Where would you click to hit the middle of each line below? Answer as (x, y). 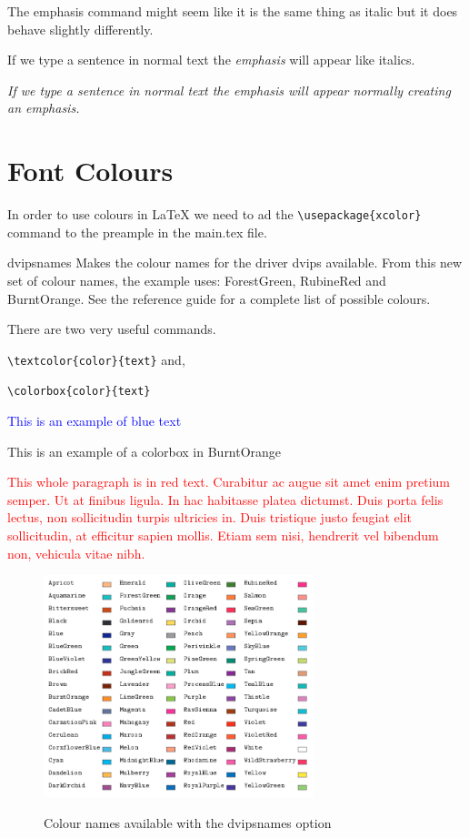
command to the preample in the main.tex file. (137, 232)
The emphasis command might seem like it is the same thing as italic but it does (233, 11)
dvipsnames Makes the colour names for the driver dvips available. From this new (235, 263)
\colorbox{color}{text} (79, 392)
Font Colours (90, 171)
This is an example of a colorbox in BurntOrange (145, 451)
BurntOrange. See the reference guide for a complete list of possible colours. (219, 298)
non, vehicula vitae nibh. (76, 553)
